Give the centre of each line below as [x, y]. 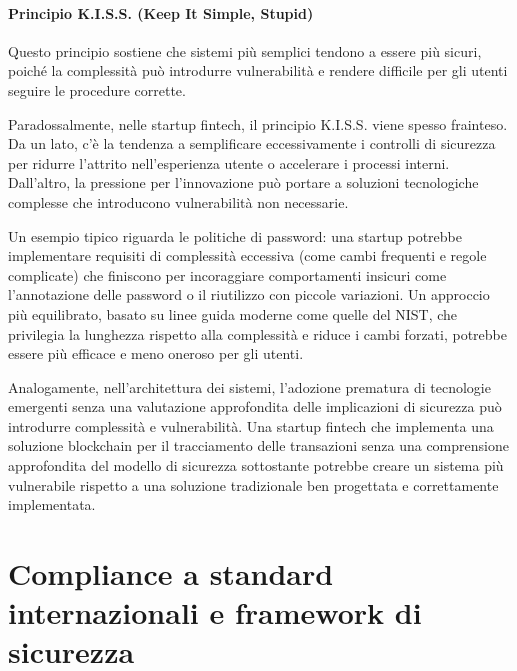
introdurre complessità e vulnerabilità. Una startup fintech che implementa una [251, 425]
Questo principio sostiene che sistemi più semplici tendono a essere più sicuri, [245, 50]
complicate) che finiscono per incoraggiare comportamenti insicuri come [227, 274]
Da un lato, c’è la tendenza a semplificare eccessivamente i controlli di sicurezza [252, 143]
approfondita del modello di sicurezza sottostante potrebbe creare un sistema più [256, 465]
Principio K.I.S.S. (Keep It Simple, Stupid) [161, 12]
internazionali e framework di [215, 612]
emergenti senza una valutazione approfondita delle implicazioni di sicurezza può [255, 406]
